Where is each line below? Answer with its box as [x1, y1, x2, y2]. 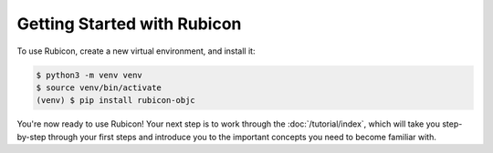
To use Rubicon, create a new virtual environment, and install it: [16, 46, 256, 56]
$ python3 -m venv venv [36, 69, 143, 80]
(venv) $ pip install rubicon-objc [36, 96, 195, 106]
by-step [16, 131, 47, 142]
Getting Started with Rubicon [16, 14, 242, 34]
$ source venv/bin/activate [36, 82, 162, 93]
